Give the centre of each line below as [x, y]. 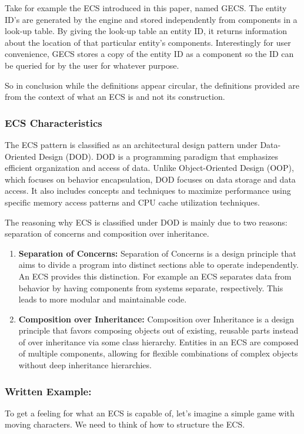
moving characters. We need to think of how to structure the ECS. [125, 424]
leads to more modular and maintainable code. [103, 299]
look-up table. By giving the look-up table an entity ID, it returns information [146, 31]
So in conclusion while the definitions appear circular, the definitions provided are [152, 85]
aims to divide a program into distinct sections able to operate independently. [158, 265]
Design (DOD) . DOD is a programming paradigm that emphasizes [158, 156]
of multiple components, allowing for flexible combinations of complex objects [158, 353]
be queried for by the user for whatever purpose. [92, 65]
